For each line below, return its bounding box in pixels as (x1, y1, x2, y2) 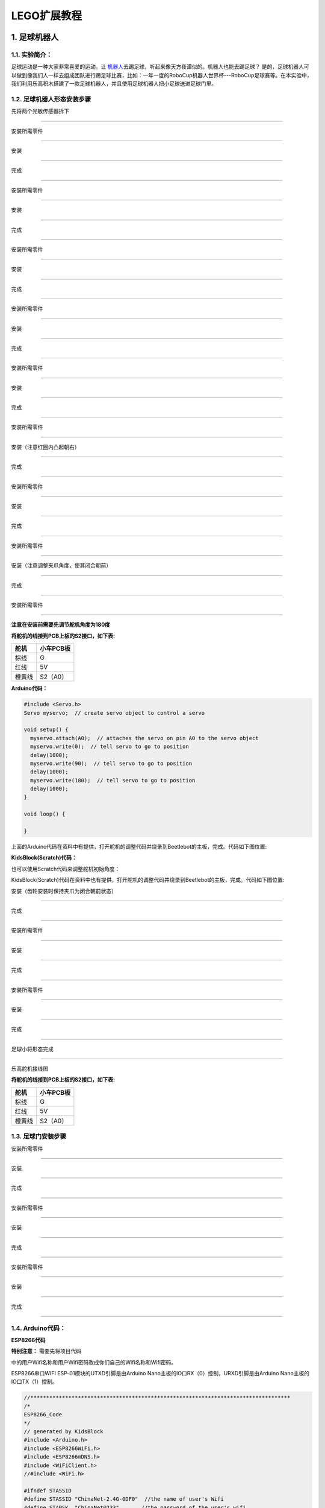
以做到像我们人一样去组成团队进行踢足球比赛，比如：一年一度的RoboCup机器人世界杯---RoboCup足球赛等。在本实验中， (11, 71, 312, 78)
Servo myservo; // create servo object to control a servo (23, 709, 205, 716)
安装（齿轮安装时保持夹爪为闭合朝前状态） (11, 887, 117, 895)
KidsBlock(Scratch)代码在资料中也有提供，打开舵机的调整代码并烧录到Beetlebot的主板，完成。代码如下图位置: (11, 876, 285, 884)
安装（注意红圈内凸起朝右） (11, 443, 80, 451)
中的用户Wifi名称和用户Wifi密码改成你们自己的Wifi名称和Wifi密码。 (11, 1358, 177, 1366)
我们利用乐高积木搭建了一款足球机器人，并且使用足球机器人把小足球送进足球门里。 (11, 80, 217, 87)
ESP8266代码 (11, 1336, 46, 1343)
